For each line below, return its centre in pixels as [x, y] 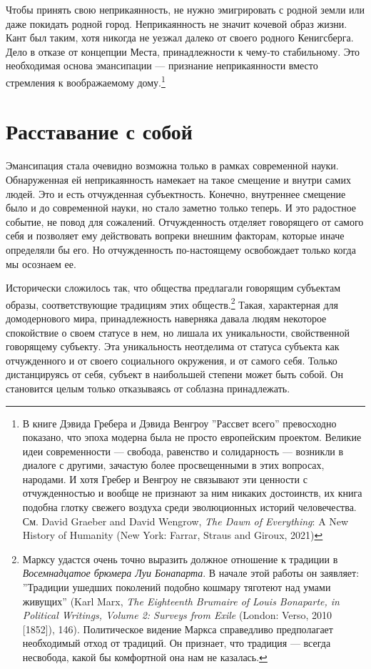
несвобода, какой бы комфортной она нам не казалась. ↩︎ [145, 657]
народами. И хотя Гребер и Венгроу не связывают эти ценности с [165, 479]
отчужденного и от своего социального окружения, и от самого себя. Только [172, 360]
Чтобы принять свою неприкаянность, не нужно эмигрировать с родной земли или [185, 9]
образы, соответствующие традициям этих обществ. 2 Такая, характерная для [172, 303]
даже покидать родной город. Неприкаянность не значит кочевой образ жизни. [177, 23]
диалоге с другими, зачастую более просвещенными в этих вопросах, [173, 465]
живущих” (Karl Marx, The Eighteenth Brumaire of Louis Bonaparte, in [181, 601]
